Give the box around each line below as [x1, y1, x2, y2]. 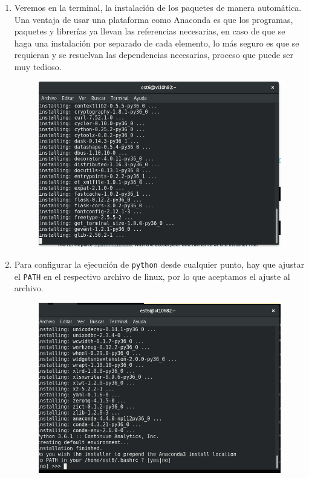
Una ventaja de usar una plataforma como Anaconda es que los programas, [14, 13, 293, 25]
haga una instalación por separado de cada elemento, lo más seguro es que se [14, 36, 299, 49]
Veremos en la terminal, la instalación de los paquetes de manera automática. [14, 1, 302, 13]
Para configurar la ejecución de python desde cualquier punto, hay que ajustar [14, 257, 305, 270]
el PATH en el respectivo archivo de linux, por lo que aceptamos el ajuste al [14, 270, 290, 282]
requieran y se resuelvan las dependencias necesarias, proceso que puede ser [14, 48, 294, 61]
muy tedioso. [14, 60, 62, 73]
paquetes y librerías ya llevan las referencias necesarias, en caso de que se [14, 25, 285, 37]
